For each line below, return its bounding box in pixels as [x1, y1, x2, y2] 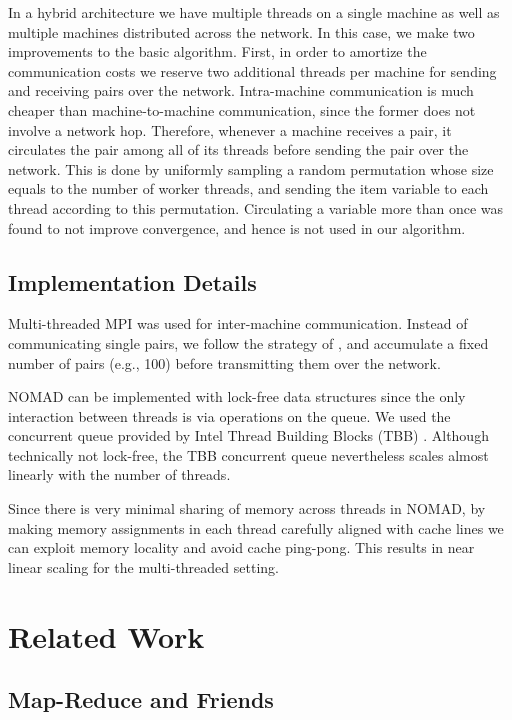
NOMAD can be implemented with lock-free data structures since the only [8, 386, 466, 407]
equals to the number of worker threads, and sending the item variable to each [8, 178, 489, 199]
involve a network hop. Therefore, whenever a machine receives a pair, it [8, 119, 452, 140]
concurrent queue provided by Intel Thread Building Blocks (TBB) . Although [8, 425, 489, 446]
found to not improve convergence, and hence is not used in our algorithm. [8, 217, 466, 238]
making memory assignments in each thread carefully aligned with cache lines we [8, 517, 504, 538]
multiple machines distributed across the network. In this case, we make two [8, 21, 475, 42]
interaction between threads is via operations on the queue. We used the [8, 405, 451, 426]
